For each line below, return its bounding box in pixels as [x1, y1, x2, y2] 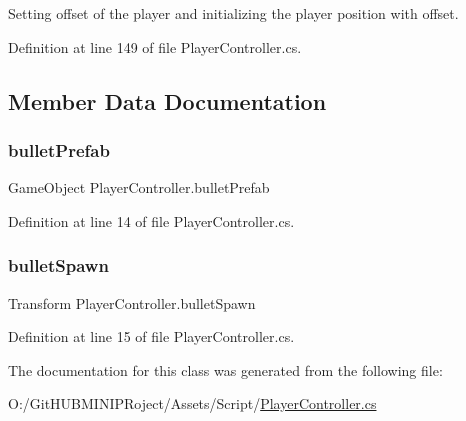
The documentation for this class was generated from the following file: [8, 359, 443, 380]
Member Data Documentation [8, 85, 327, 116]
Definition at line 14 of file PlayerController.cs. [8, 210, 295, 231]
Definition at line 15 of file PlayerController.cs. [8, 326, 295, 347]
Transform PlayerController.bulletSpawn [8, 292, 256, 313]
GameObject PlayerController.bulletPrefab [8, 177, 270, 198]
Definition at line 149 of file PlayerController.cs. [8, 36, 302, 57]
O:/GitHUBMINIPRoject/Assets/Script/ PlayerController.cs [8, 393, 377, 414]
